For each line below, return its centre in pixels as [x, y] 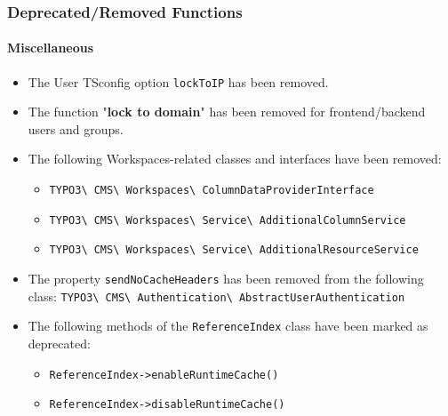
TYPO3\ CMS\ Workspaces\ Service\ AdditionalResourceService [234, 250]
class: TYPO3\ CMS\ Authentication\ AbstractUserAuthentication [216, 296]
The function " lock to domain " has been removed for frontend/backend [227, 112]
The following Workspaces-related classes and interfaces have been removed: [235, 159]
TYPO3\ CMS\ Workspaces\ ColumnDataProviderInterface [212, 191]
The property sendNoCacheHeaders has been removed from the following [226, 279]
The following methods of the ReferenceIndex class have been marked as [228, 326]
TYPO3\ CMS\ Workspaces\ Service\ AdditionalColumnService [228, 220]
